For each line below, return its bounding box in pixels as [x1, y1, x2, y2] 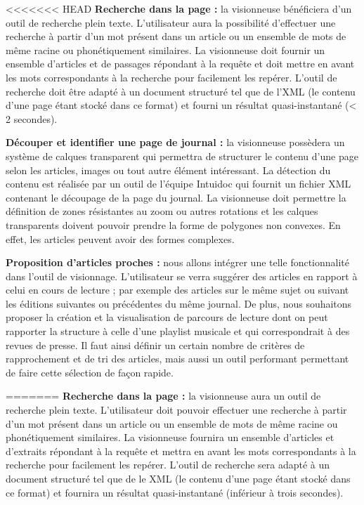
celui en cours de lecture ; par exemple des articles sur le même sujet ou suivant [6, 282, 349, 297]
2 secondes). [6, 111, 58, 126]
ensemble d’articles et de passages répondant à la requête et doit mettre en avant [6, 56, 355, 71]
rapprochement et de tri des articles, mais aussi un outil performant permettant [6, 351, 349, 366]
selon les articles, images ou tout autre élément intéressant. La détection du [6, 162, 331, 177]
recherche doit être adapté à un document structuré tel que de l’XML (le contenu [6, 84, 356, 98]
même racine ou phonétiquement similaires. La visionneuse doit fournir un [6, 42, 325, 57]
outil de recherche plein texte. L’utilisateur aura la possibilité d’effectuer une [6, 15, 336, 29]
